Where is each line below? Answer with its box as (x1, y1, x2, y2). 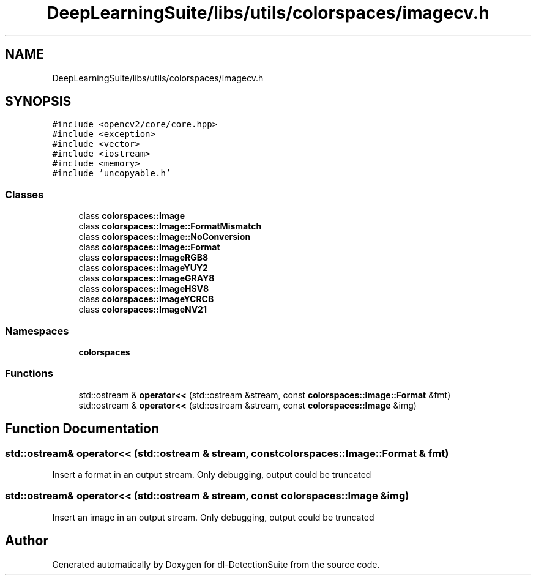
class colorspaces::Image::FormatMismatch (78, 221, 262, 232)
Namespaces (5, 324, 69, 337)
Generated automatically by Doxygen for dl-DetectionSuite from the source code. (52, 559, 380, 570)
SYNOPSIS (5, 94, 72, 110)
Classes (5, 188, 44, 201)
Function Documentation (5, 421, 159, 437)
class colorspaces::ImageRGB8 (78, 252, 209, 263)
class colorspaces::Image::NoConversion (78, 231, 251, 242)
